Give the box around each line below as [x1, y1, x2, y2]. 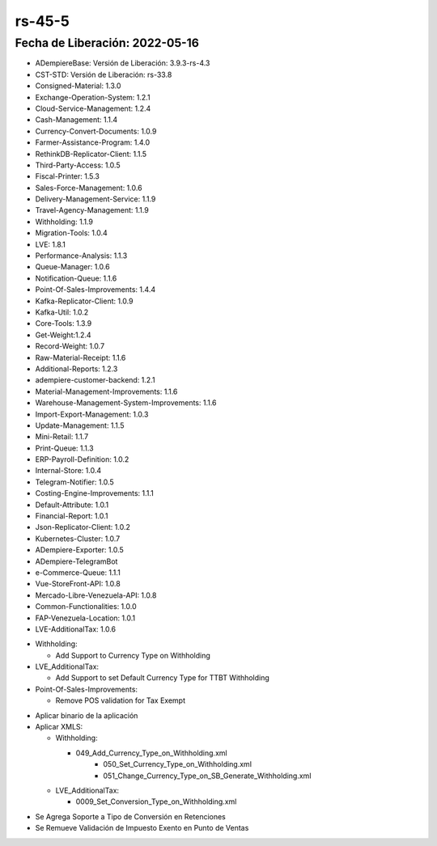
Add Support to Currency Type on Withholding [55, 650, 210, 660]
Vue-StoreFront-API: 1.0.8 [35, 579, 121, 589]
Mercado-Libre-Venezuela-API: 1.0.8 [35, 590, 157, 600]
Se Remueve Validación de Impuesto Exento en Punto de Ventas [35, 823, 249, 833]
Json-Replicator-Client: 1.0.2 [35, 522, 131, 532]
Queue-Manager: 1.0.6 [35, 262, 110, 272]
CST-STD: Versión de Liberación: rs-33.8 [35, 70, 172, 79]
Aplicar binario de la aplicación [35, 710, 138, 720]
